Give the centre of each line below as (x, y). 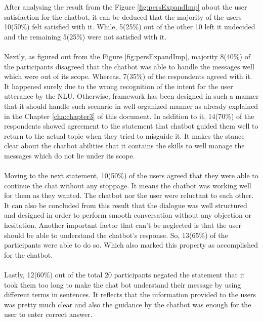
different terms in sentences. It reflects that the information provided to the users (130, 294)
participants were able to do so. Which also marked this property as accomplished (131, 245)
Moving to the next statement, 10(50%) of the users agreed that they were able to (131, 175)
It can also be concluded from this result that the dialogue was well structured (126, 205)
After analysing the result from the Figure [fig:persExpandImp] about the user (126, 7)
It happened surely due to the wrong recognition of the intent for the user (119, 86)
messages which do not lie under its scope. (70, 155)
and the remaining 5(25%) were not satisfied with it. (85, 36)
